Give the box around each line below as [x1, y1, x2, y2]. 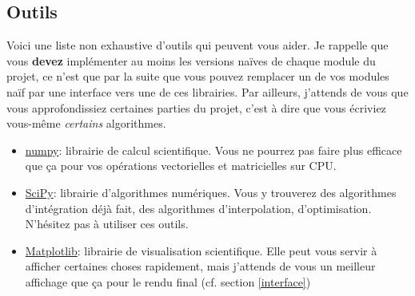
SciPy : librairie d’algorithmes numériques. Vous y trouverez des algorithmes [25, 184, 397, 200]
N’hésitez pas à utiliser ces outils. [25, 215, 189, 232]
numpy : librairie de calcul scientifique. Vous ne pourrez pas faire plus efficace [25, 141, 402, 158]
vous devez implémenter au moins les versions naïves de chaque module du [6, 52, 376, 69]
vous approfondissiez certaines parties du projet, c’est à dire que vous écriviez [6, 99, 386, 116]
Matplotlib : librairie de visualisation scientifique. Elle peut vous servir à [25, 242, 377, 259]
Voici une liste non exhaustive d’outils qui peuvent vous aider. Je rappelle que [6, 37, 389, 53]
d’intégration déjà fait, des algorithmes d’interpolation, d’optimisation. [25, 199, 372, 216]
